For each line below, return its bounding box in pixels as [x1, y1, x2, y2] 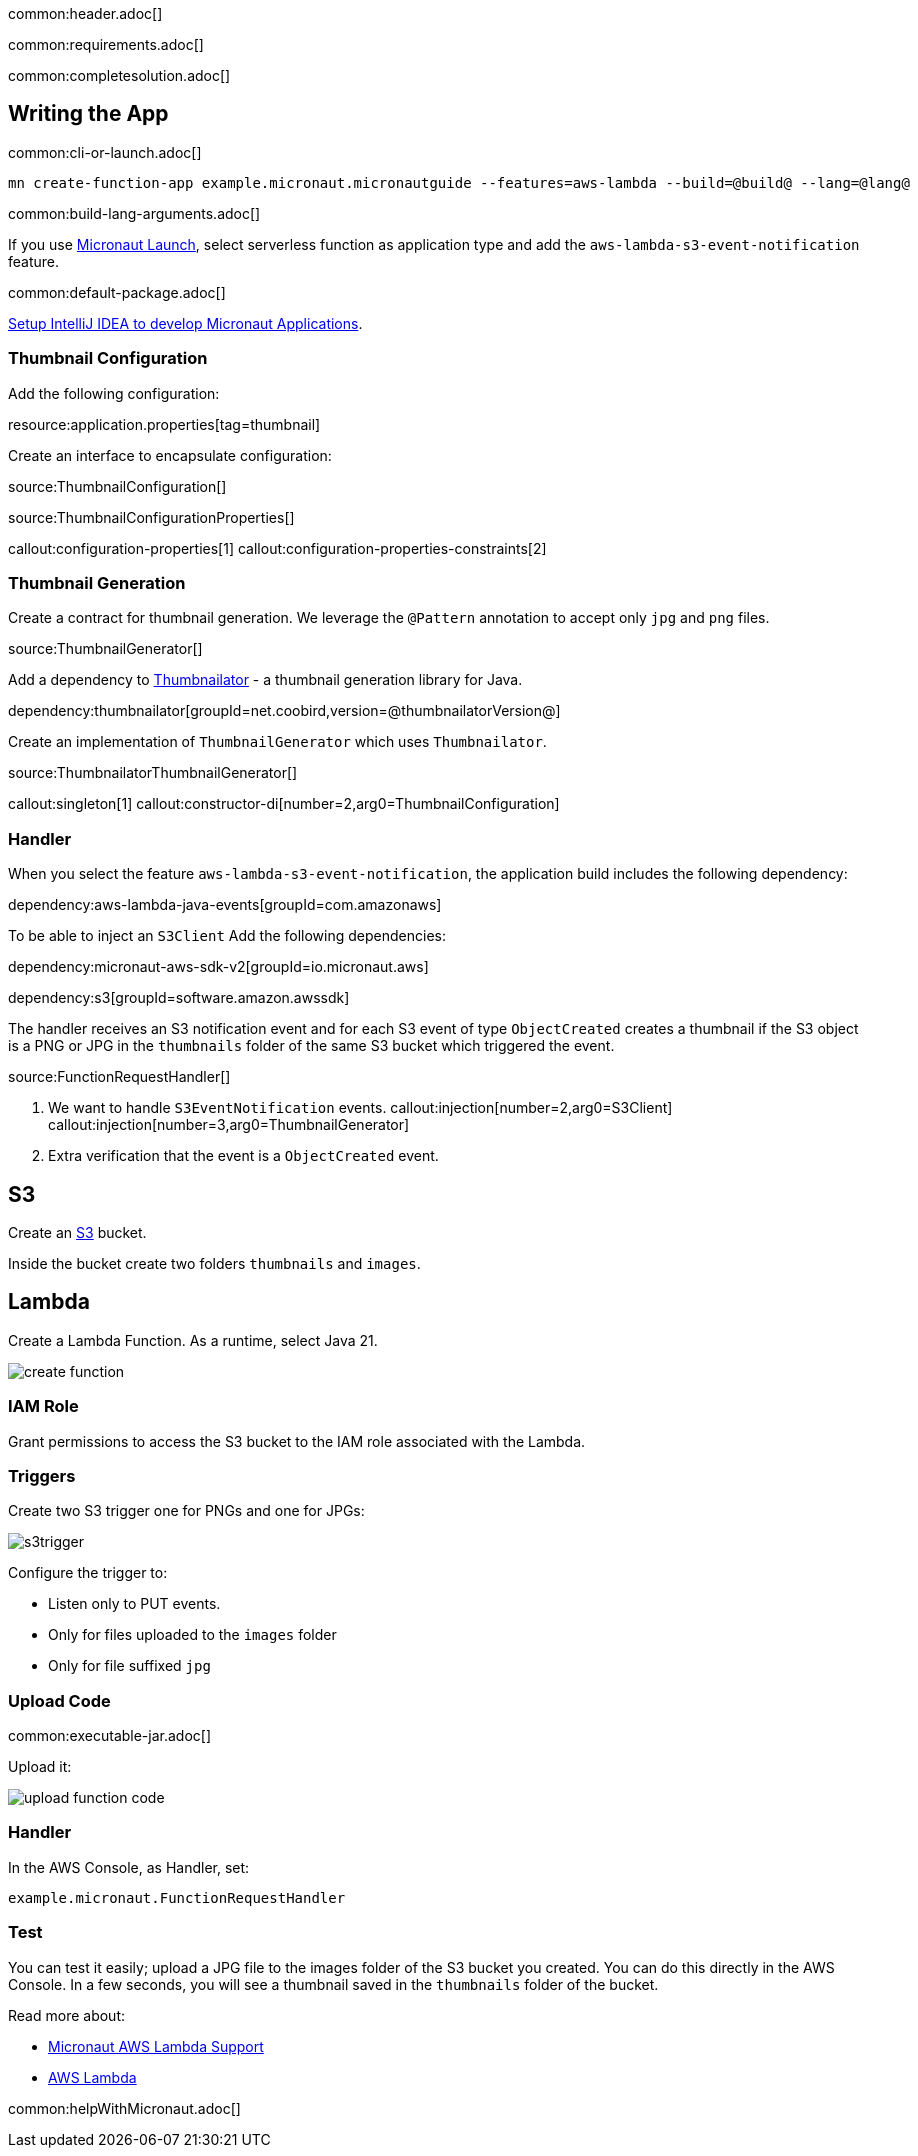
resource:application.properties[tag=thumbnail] [8, 415, 321, 433]
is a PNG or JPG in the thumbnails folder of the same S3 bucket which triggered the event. [8, 1037, 615, 1055]
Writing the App [8, 101, 169, 127]
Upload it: [8, 1758, 72, 1776]
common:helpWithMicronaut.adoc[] [8, 2099, 241, 2117]
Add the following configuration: [8, 384, 220, 402]
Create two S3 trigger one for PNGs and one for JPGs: [8, 1502, 365, 1520]
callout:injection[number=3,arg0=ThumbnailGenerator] [48, 1116, 410, 1134]
